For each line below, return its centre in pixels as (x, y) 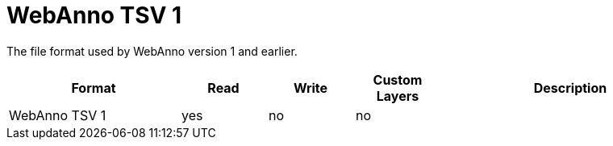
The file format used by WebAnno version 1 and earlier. (152, 51)
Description (570, 88)
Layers (398, 96)
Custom (398, 79)
